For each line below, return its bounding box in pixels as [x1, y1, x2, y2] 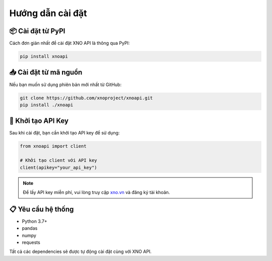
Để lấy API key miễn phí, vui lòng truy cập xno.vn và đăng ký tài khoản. [23, 189, 170, 195]
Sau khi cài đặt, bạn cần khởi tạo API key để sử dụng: [9, 130, 120, 136]
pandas [22, 225, 38, 231]
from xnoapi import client [20, 144, 87, 149]
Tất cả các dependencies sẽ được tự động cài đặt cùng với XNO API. [9, 248, 152, 254]
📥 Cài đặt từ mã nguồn [9, 68, 83, 77]
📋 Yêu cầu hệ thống [9, 205, 74, 214]
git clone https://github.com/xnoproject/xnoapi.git [20, 95, 153, 101]
